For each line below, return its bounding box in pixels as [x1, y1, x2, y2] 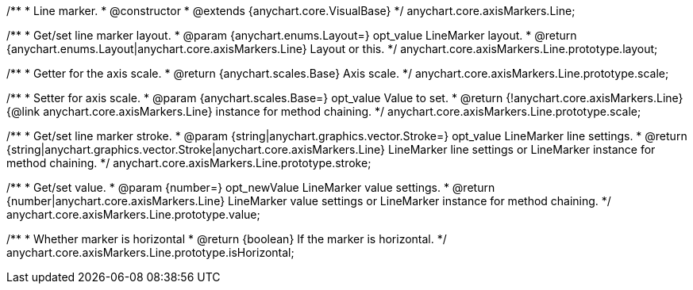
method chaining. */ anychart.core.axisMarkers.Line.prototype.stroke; [6, 156, 372, 170]
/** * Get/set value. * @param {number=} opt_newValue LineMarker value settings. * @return [6, 181, 495, 194]
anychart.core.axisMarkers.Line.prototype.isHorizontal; [6, 246, 295, 259]
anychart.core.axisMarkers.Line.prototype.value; [6, 208, 260, 221]
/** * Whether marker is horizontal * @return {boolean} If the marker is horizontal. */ [6, 232, 447, 246]
